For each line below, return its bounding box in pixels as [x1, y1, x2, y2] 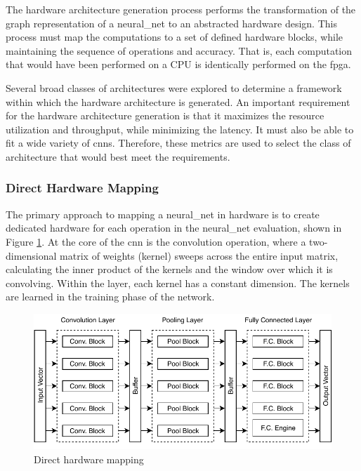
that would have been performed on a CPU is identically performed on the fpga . [6, 57, 351, 72]
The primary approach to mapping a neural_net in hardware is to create [6, 206, 320, 221]
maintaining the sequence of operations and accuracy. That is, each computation [6, 43, 353, 58]
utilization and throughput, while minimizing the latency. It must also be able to [6, 121, 354, 136]
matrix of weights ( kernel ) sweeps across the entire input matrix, [60, 248, 339, 263]
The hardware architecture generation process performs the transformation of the [6, 2, 356, 16]
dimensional [6, 248, 57, 263]
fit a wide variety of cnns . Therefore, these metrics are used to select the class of [6, 135, 351, 150]
